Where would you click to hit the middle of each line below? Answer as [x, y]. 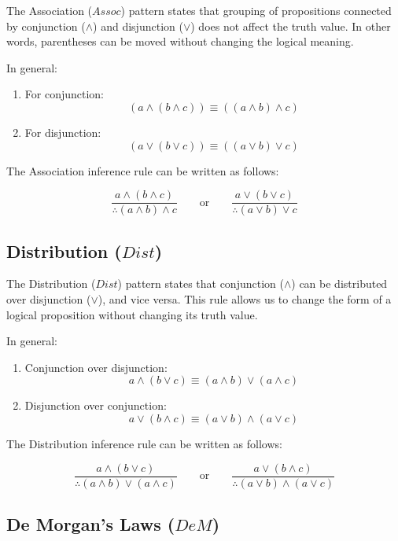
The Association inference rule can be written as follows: [143, 170]
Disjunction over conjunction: [96, 405]
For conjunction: [64, 94]
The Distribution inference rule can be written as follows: [144, 443]
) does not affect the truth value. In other [291, 26]
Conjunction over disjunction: [96, 367]
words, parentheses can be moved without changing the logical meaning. [180, 41]
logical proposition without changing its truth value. [132, 314]
